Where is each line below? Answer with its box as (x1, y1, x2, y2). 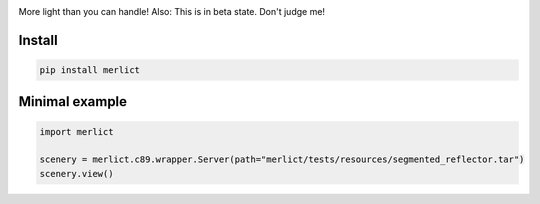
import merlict (39, 126, 114, 137)
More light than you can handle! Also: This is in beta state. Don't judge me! (18, 6, 325, 17)
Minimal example (18, 93, 128, 110)
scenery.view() (39, 168, 114, 179)
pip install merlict (39, 65, 140, 75)
